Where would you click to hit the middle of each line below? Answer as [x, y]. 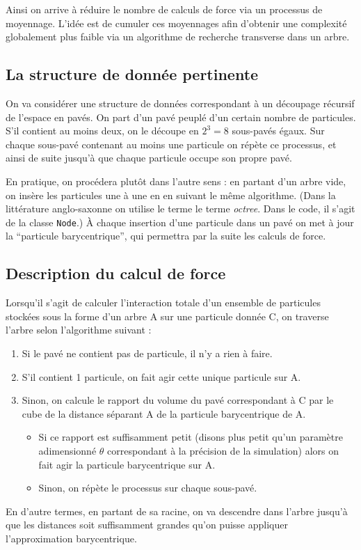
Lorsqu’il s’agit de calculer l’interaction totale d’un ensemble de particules [163, 302]
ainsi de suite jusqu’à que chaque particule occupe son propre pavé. [149, 158]
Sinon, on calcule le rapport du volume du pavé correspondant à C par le [178, 400]
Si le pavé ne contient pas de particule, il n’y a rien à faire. [147, 353]
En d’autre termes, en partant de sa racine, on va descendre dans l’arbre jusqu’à [177, 511]
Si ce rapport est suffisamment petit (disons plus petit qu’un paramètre [191, 437]
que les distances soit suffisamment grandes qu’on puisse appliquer [147, 525]
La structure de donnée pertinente [132, 74]
